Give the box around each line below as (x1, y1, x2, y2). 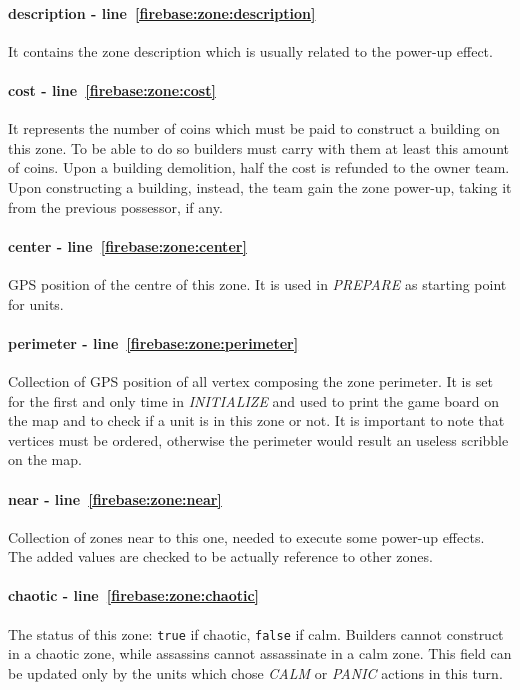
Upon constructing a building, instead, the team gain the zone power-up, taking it (8, 176, 512, 197)
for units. (8, 293, 64, 314)
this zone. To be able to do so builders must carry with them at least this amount (8, 137, 510, 158)
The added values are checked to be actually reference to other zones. (8, 546, 433, 567)
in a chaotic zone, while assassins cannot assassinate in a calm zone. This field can (8, 643, 512, 664)
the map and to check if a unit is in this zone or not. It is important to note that (8, 410, 505, 431)
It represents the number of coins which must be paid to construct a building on (8, 118, 500, 139)
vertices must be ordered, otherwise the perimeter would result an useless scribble (8, 429, 509, 450)
